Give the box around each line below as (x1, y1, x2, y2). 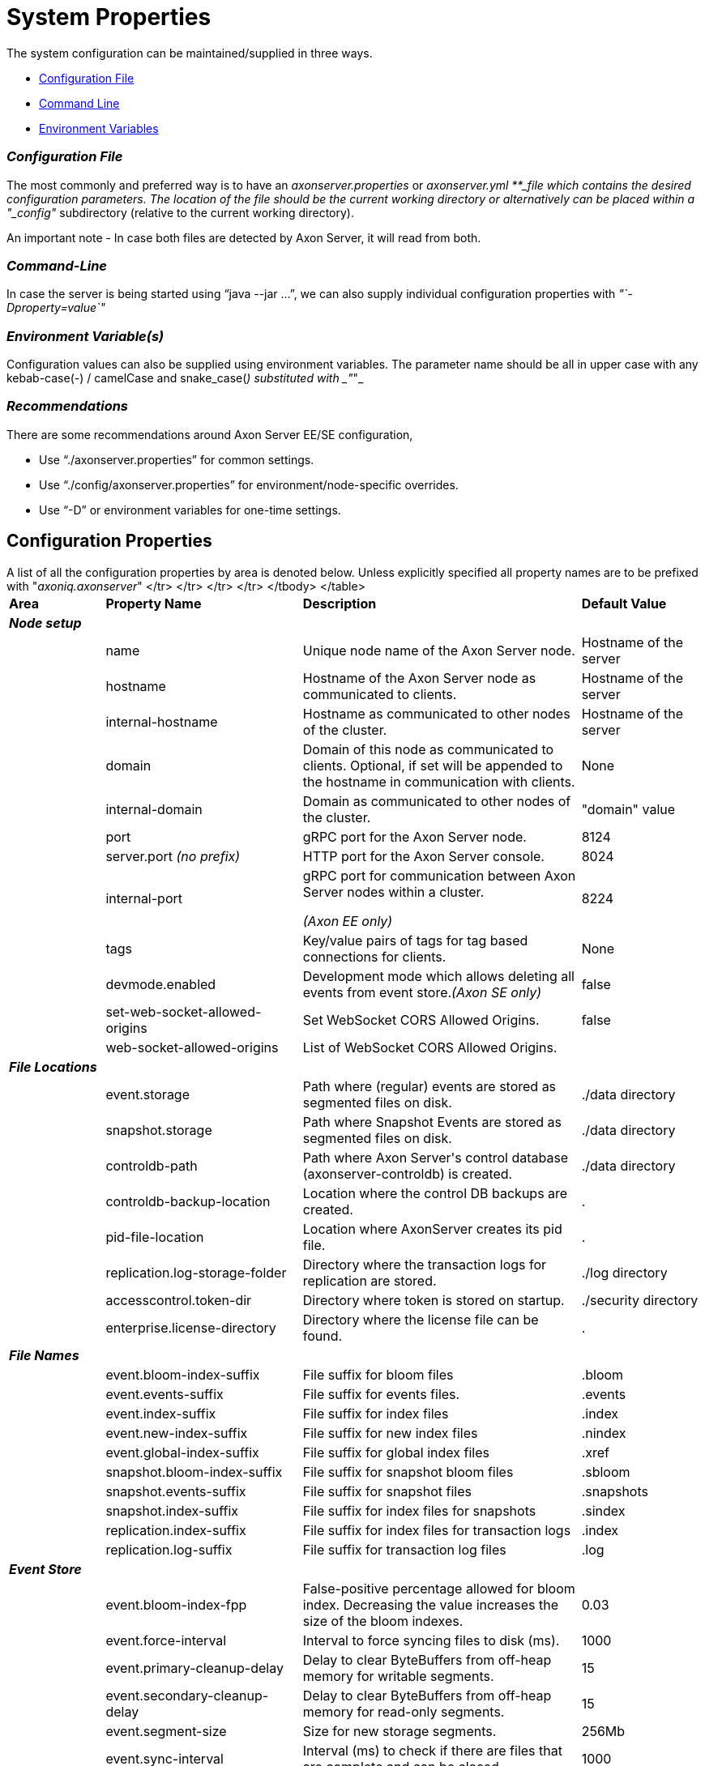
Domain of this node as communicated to (302, 740, 554, 757)
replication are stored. (302, 1272, 437, 1289)
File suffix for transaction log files (302, 1541, 506, 1558)
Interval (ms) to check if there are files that (302, 1742, 562, 1759)
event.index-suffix (105, 1405, 216, 1422)
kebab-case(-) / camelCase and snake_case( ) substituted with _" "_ (6, 371, 364, 385)
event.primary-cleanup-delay (105, 1659, 284, 1676)
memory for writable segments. (302, 1667, 494, 1684)
